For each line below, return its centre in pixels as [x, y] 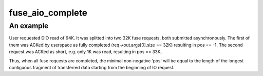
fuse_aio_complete [48, 13]
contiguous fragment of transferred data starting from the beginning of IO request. [92, 67]
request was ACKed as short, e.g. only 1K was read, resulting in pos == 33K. [85, 52]
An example [29, 26]
